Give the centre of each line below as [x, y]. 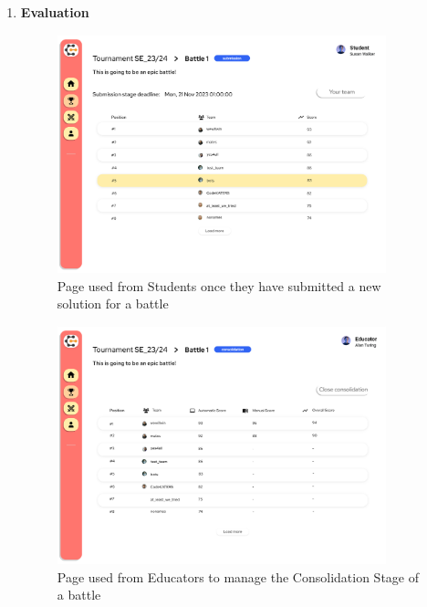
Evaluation [55, 12]
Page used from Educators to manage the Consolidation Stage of [238, 576]
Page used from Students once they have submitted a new [219, 285]
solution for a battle [113, 303]
